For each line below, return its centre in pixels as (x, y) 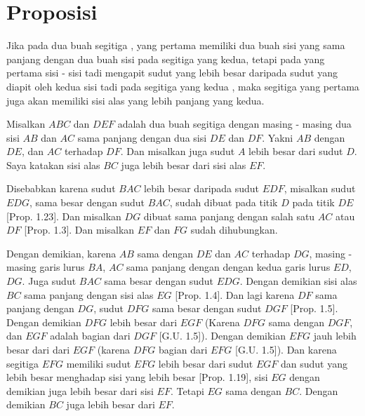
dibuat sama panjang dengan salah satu (229, 216)
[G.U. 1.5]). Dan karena (286, 349)
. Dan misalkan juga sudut (178, 151)
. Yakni (278, 137)
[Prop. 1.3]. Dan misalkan (79, 230)
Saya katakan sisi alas (53, 165)
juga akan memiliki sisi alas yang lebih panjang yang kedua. (135, 100)
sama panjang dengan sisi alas (89, 294)
